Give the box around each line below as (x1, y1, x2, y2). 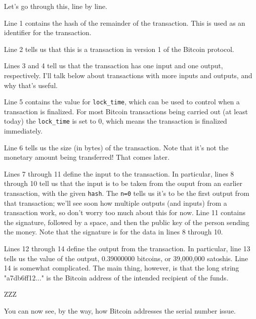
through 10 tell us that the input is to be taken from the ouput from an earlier (4, 178, 243, 188)
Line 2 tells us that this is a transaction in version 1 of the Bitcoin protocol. (4, 44, 234, 54)
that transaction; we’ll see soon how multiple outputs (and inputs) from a (4, 197, 227, 208)
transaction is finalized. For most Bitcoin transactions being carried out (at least (4, 106, 248, 116)
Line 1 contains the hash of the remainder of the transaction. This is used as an (4, 17, 246, 28)
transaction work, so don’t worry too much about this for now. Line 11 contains (4, 207, 246, 218)
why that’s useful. (4, 80, 58, 90)
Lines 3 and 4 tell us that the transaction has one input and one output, (4, 60, 223, 71)
